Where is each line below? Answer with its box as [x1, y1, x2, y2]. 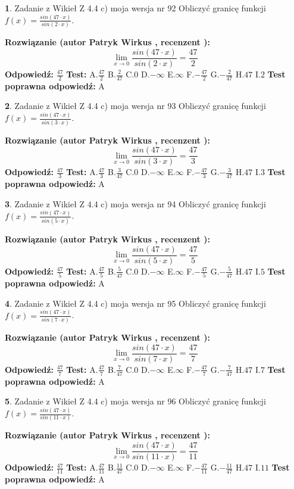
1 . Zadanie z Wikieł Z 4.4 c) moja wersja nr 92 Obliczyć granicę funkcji [5, 2, 266, 14]
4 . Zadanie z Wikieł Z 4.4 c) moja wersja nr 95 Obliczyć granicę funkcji [5, 297, 266, 309]
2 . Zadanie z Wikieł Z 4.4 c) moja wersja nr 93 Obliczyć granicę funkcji [5, 99, 266, 112]
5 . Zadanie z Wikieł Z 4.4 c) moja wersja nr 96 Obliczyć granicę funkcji [5, 395, 266, 407]
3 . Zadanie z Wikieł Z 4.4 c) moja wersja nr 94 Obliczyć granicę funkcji [5, 197, 266, 210]
